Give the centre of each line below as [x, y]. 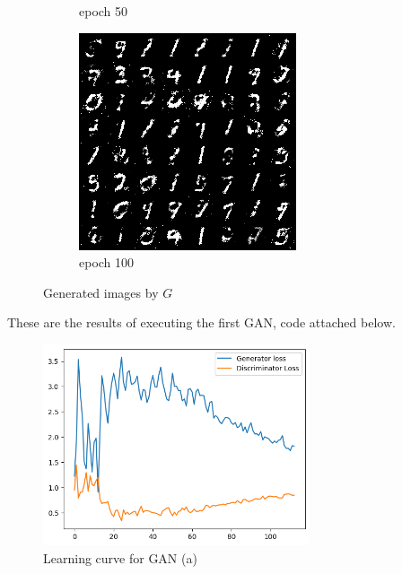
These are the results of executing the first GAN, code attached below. [201, 322]
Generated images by [101, 292]
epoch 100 [107, 262]
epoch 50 [104, 11]
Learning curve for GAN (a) [120, 557]
